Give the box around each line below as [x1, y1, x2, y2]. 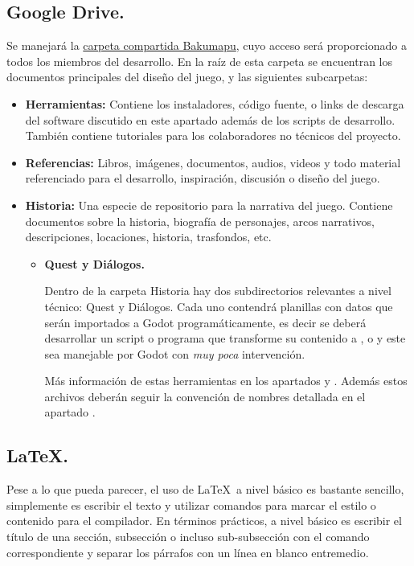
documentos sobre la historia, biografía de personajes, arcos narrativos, [25, 212, 375, 229]
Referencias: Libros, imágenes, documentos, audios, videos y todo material [25, 154, 401, 170]
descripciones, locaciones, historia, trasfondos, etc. [25, 228, 272, 245]
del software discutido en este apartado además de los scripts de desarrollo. [25, 111, 396, 128]
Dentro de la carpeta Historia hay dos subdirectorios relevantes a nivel [44, 282, 391, 299]
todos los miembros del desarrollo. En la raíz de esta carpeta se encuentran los [6, 52, 393, 69]
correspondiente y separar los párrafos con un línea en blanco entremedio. [6, 543, 369, 560]
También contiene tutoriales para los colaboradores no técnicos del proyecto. [25, 127, 401, 144]
